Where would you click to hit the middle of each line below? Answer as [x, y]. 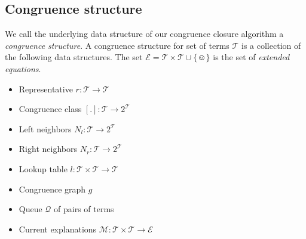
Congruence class [50, 109]
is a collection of [271, 45]
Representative [46, 89]
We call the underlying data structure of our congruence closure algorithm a [144, 34]
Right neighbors [48, 149]
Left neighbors [45, 128]
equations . [23, 68]
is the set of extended [251, 57]
